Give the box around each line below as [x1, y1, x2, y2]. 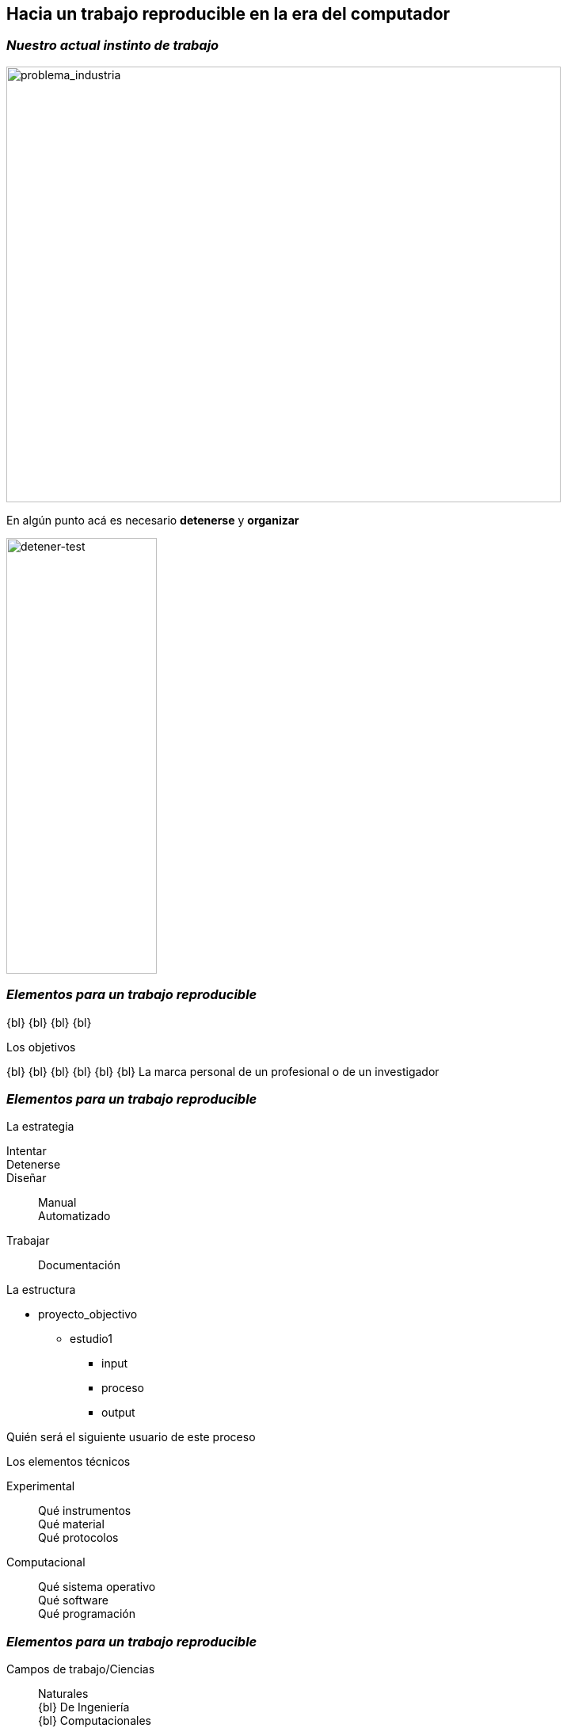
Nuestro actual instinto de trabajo [6, 37, 219, 54]
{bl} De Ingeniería [38, 1700, 130, 1715]
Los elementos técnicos [6, 1455, 131, 1469]
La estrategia [6, 1120, 74, 1134]
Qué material [38, 1517, 105, 1532]
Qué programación [38, 1607, 135, 1621]
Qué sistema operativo [38, 1580, 156, 1594]
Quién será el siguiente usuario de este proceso [6, 1430, 256, 1444]
